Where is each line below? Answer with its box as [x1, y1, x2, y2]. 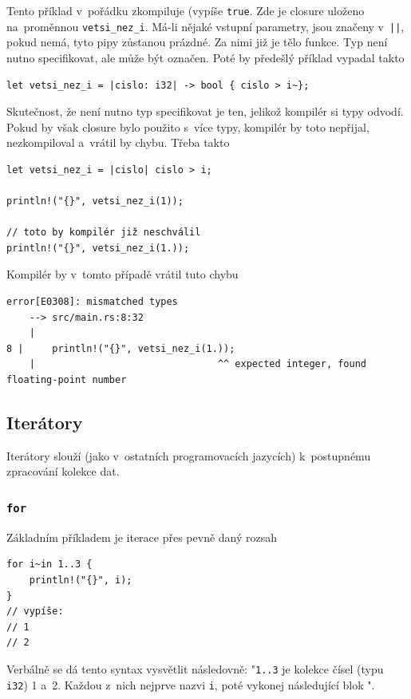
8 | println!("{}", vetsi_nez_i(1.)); [6, 342, 235, 354]
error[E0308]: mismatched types [6, 296, 178, 308]
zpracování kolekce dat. [6, 463, 120, 480]
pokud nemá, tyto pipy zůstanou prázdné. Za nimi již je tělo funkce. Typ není [6, 34, 388, 50]
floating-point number [6, 374, 127, 385]
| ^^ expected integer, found [29, 358, 367, 370]
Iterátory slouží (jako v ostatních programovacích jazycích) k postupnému [6, 447, 371, 464]
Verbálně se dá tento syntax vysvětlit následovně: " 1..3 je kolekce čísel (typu [6, 660, 384, 677]
